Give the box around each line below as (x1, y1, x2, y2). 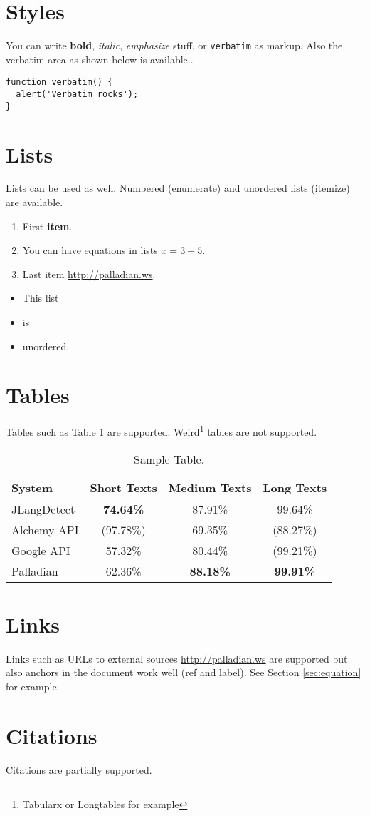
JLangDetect (11, 500, 75, 517)
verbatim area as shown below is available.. (6, 51, 194, 66)
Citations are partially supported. (6, 762, 152, 777)
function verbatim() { (6, 77, 113, 88)
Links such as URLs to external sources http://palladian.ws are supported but (6, 651, 348, 665)
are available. (6, 195, 63, 210)
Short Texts (90, 479, 157, 496)
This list (22, 290, 59, 305)
